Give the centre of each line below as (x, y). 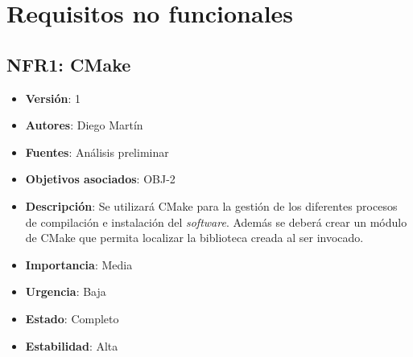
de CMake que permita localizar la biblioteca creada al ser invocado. (194, 238)
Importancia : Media (79, 264)
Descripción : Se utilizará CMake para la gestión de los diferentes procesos (211, 205)
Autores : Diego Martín (84, 125)
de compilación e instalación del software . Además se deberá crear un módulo (216, 222)
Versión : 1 (53, 98)
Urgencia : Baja (66, 291)
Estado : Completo (72, 318)
